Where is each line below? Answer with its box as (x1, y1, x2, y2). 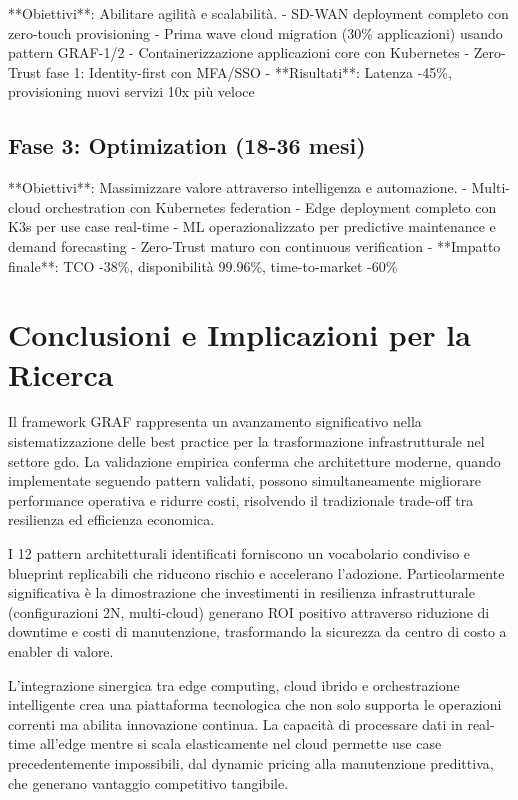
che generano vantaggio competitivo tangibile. (8, 772, 289, 793)
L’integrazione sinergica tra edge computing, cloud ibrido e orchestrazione (8, 674, 460, 695)
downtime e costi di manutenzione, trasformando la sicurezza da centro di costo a (8, 621, 507, 642)
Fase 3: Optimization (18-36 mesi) (8, 130, 366, 161)
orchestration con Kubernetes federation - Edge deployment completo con (45, 196, 497, 217)
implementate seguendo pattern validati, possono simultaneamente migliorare (8, 470, 481, 491)
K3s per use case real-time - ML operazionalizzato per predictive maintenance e (8, 216, 496, 237)
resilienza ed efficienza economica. (8, 509, 215, 530)
